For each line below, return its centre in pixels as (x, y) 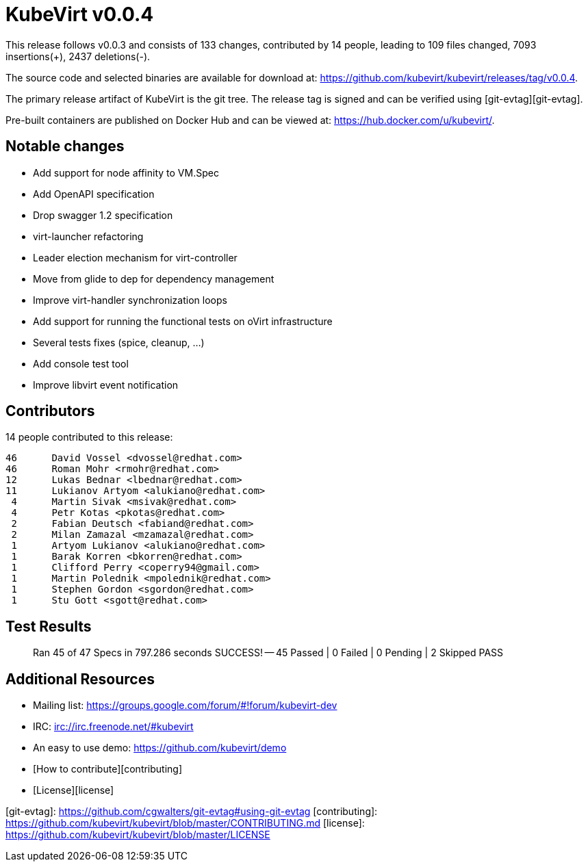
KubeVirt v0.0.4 (80, 14)
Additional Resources (80, 679)
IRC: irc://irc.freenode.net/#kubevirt (113, 727)
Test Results (49, 626)
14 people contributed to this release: (89, 437)
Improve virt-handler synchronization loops (130, 300)
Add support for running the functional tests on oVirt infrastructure (183, 321)
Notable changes (65, 146)
